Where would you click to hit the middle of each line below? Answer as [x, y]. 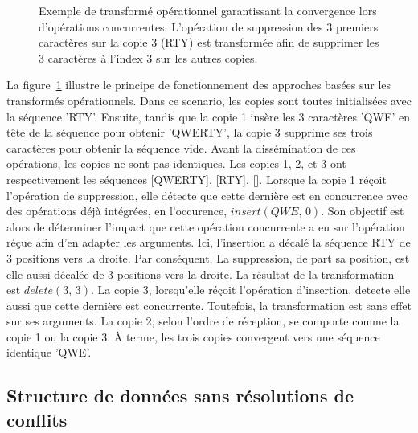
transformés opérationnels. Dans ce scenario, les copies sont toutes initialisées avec [209, 100]
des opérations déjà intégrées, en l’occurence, [117, 211]
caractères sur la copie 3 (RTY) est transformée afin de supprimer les [209, 42]
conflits [37, 419]
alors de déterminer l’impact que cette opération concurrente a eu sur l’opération [206, 226]
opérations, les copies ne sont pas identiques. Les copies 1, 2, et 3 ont [176, 163]
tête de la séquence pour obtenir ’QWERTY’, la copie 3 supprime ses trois [190, 132]
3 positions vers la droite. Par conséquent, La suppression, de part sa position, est [208, 257]
